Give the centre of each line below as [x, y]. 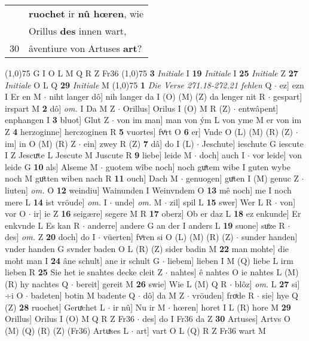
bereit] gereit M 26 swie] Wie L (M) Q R [152, 283]
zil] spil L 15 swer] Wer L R [221, 202]
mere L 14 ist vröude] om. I [56, 202]
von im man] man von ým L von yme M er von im [209, 120]
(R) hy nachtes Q [37, 283]
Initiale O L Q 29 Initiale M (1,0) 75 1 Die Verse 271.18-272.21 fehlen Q [138, 85]
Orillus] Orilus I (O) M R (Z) [177, 108]
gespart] [287, 96]
